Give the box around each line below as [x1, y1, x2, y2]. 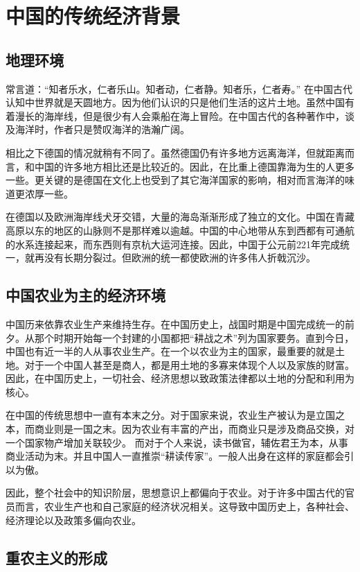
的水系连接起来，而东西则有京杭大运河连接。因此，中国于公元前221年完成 [6, 236, 340, 251]
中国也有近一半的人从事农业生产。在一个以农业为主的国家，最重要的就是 [6, 344, 335, 358]
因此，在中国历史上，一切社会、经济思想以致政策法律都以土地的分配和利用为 [6, 371, 354, 385]
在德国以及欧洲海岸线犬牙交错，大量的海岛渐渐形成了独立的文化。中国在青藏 [6, 209, 354, 224]
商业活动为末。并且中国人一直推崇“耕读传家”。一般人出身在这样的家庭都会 [6, 449, 345, 463]
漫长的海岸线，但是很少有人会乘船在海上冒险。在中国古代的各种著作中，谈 [15, 108, 354, 123]
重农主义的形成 [6, 546, 107, 568]
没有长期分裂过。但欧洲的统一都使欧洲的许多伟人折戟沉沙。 [44, 250, 316, 265]
